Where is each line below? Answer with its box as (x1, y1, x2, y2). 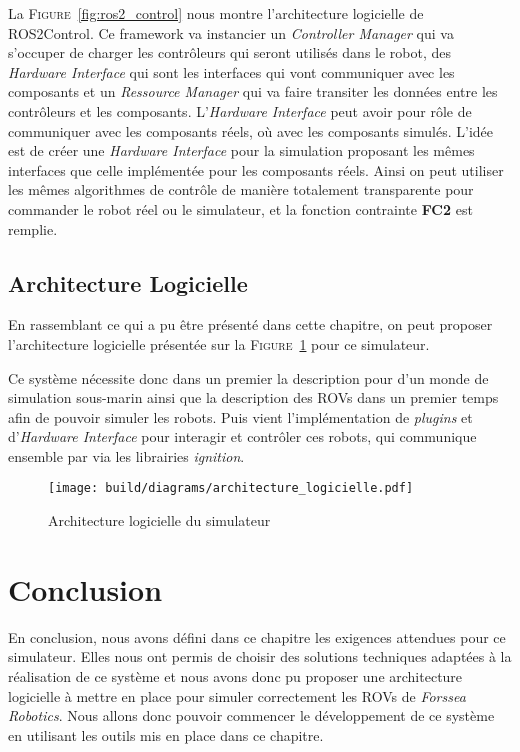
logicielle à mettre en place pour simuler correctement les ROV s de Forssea (8, 685, 466, 706)
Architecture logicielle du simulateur (48, 510, 271, 531)
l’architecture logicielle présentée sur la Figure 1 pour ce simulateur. (8, 333, 430, 354)
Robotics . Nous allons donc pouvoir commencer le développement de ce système (8, 705, 495, 726)
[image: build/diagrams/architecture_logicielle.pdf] (48, 481, 414, 496)
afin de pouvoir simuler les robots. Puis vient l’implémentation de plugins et (8, 406, 473, 427)
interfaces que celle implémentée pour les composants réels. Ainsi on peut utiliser (8, 159, 504, 180)
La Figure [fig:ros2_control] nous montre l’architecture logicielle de (8, 3, 424, 23)
